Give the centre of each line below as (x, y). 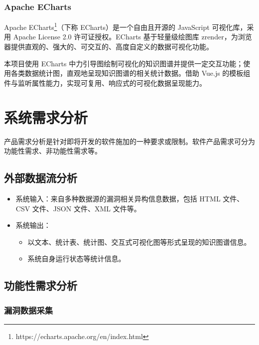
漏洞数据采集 (29, 310)
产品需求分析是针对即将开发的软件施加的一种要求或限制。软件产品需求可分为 (129, 141)
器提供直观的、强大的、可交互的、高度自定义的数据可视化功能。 (109, 47)
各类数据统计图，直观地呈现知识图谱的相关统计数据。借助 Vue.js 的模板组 (130, 73)
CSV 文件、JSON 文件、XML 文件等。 (78, 208)
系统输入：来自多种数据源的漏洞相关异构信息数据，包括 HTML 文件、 (130, 198)
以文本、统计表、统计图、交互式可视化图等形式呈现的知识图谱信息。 (139, 242)
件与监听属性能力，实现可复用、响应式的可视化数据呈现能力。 (105, 83)
